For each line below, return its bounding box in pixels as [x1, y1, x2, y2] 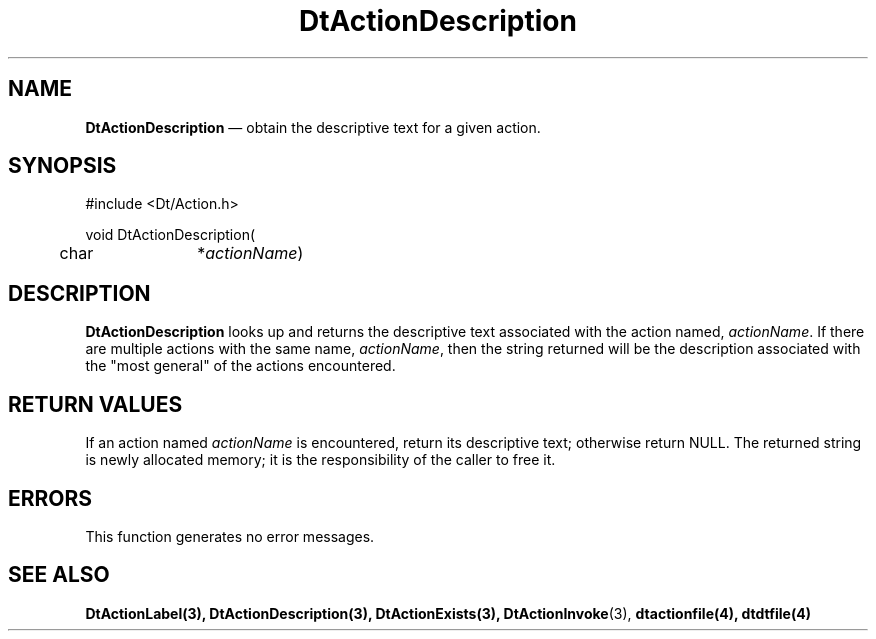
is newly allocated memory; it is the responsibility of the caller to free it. [85, 451, 556, 469]
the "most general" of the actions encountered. [85, 357, 396, 375]
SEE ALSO [8, 562, 110, 588]
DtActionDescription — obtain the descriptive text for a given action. [85, 118, 541, 136]
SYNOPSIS [8, 153, 117, 179]
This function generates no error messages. [85, 527, 375, 545]
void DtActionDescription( [85, 226, 256, 244]
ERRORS [8, 485, 93, 511]
